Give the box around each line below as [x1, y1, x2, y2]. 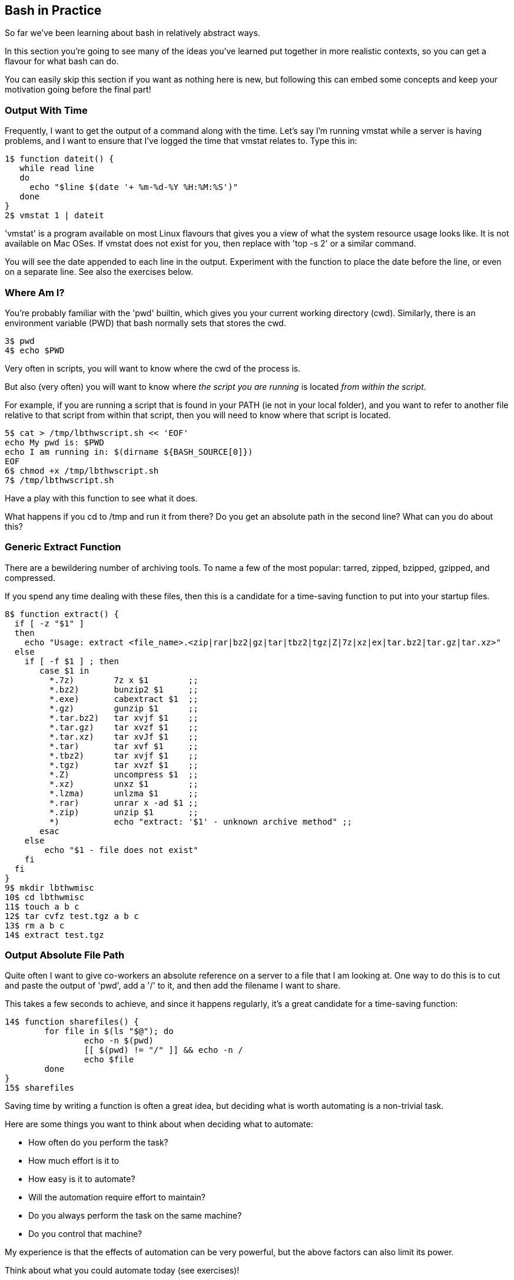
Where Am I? [5, 286, 65, 298]
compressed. [5, 572, 55, 583]
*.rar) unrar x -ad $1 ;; [49, 797, 198, 808]
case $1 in [39, 665, 89, 675]
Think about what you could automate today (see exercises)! [5, 1265, 240, 1276]
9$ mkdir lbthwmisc [5, 882, 94, 892]
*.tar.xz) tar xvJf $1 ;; [49, 731, 198, 741]
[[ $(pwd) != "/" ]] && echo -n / [84, 1045, 243, 1055]
